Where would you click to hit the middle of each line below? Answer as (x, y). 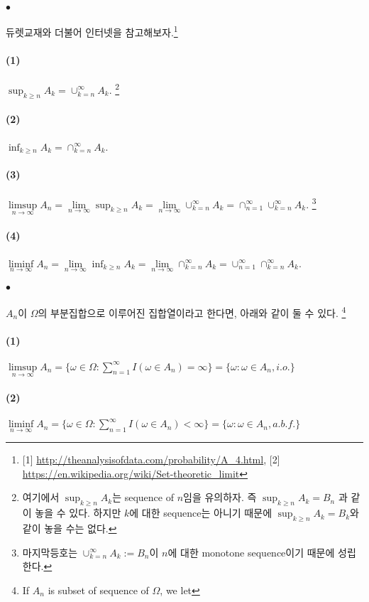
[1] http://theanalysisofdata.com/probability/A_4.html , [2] (151, 459)
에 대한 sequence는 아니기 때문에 (201, 513)
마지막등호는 (50, 552)
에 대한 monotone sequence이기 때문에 (251, 552)
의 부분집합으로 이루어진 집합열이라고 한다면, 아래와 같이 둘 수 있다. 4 (192, 311)
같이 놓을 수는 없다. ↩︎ (70, 528)
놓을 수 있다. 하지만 (78, 513)
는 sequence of (143, 497)
